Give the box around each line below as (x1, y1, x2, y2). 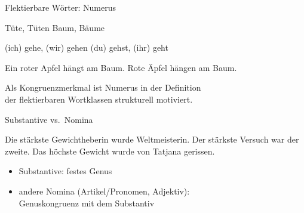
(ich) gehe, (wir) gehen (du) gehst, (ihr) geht (5, 41, 168, 54)
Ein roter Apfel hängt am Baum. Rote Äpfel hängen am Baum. (5, 61, 237, 73)
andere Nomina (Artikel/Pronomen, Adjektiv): (19, 184, 190, 197)
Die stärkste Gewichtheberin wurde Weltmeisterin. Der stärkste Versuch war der (5, 133, 299, 146)
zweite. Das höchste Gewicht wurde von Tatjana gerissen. (5, 144, 215, 157)
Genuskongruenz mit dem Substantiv (19, 196, 155, 209)
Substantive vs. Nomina (5, 113, 93, 125)
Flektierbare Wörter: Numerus (5, 1, 116, 13)
